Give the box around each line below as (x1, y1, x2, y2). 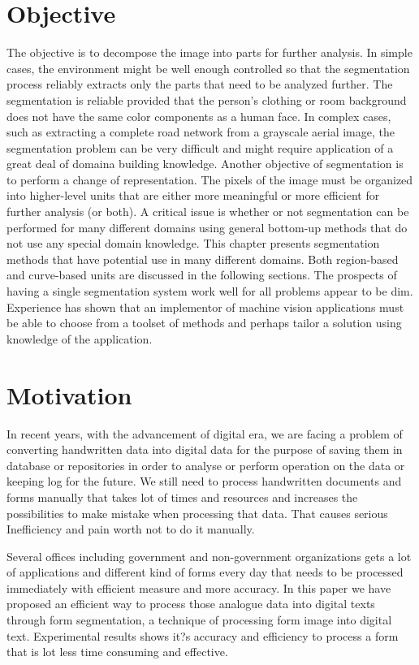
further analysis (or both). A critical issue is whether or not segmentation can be (6, 203, 409, 220)
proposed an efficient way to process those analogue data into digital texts (6, 595, 375, 612)
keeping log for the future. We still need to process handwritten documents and (6, 473, 402, 490)
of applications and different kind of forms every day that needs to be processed (6, 564, 404, 581)
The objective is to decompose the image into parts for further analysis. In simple (6, 44, 413, 61)
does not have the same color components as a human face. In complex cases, (6, 107, 391, 124)
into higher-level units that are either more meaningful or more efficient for (6, 187, 380, 204)
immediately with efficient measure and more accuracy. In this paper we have (6, 579, 391, 596)
